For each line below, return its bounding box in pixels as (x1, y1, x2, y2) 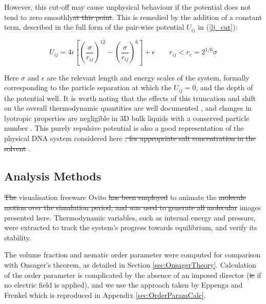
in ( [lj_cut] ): (198, 22, 238, 32)
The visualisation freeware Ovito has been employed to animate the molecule (4, 192, 246, 202)
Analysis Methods (4, 168, 101, 184)
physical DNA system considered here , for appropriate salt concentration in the (4, 133, 256, 144)
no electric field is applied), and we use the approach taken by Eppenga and (4, 279, 243, 290)
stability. (4, 232, 31, 242)
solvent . (4, 143, 31, 153)
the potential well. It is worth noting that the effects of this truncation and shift (4, 92, 256, 103)
